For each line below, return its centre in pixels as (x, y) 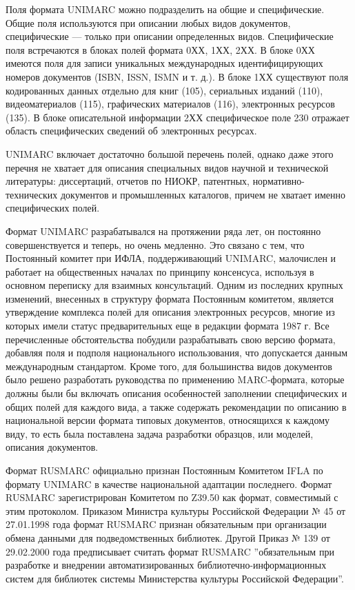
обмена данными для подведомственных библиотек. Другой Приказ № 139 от (168, 537)
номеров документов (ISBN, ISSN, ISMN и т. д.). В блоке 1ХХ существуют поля (177, 76)
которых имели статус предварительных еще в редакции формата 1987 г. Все (168, 326)
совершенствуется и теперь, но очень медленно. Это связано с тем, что (155, 244)
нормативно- (278, 181)
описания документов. (52, 447)
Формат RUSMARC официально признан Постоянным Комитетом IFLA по (164, 470)
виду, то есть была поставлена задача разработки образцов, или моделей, (160, 433)
